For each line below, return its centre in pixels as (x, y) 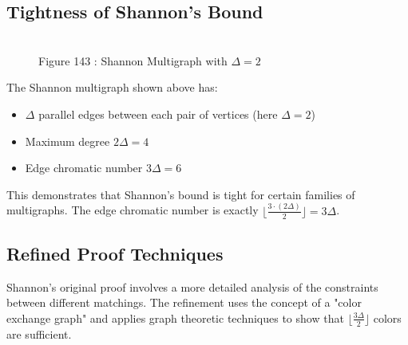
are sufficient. (39, 333)
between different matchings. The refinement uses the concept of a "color (184, 302)
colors (387, 318)
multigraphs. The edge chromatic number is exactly (133, 210)
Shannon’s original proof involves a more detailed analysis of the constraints (192, 286)
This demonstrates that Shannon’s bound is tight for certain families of (181, 194)
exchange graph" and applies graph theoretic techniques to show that (175, 318)
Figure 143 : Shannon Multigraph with (133, 60)
